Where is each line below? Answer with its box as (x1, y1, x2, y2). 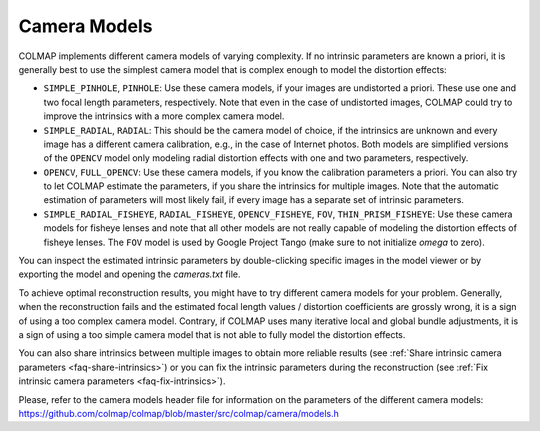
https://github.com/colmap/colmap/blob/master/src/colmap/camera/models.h (18, 407, 340, 419)
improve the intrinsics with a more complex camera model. (43, 110, 285, 122)
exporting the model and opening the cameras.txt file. (18, 268, 241, 280)
